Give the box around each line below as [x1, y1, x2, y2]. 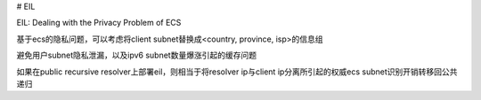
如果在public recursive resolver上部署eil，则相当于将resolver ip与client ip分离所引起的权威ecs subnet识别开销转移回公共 [16, 66, 458, 77]
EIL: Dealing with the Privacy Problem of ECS [16, 18, 182, 28]
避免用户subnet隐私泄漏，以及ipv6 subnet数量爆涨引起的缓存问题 [16, 50, 257, 61]
